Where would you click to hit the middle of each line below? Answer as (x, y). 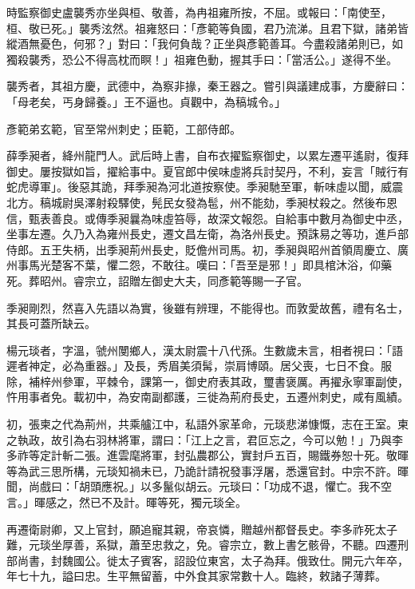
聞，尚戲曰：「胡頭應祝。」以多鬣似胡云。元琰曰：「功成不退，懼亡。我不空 (199, 486)
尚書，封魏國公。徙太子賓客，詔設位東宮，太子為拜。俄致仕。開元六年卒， (213, 560)
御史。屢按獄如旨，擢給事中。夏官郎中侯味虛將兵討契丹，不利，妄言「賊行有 (207, 171)
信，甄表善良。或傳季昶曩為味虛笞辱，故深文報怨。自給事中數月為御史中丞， (207, 218)
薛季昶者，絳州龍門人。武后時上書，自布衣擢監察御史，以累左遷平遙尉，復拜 (207, 155)
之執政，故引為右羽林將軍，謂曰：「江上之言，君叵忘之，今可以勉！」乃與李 (205, 439)
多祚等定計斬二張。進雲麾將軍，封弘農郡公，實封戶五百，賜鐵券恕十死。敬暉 (207, 455)
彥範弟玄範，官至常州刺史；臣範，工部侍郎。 (124, 128)
